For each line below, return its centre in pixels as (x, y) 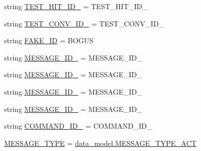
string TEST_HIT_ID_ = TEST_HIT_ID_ (76, 6)
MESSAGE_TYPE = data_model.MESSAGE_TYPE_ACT (100, 143)
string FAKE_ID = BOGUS (49, 40)
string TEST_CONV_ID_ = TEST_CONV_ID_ (84, 23)
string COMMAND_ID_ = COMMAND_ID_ (78, 126)
